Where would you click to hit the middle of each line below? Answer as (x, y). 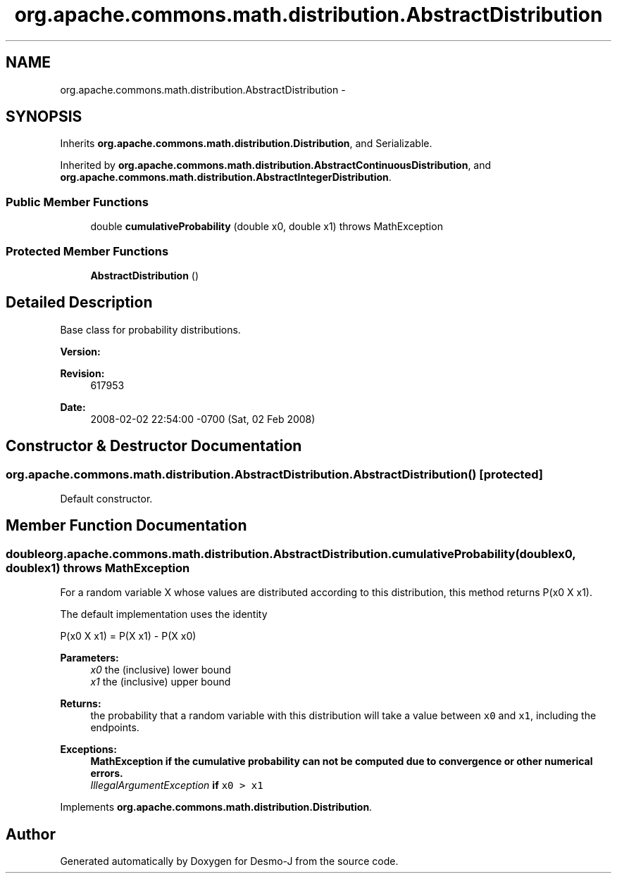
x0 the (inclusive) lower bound (161, 670)
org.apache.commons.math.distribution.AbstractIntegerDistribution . (226, 177)
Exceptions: (88, 750)
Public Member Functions (77, 202)
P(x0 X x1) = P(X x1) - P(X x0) (128, 636)
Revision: (82, 373)
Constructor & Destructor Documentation (154, 446)
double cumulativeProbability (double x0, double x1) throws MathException (267, 227)
